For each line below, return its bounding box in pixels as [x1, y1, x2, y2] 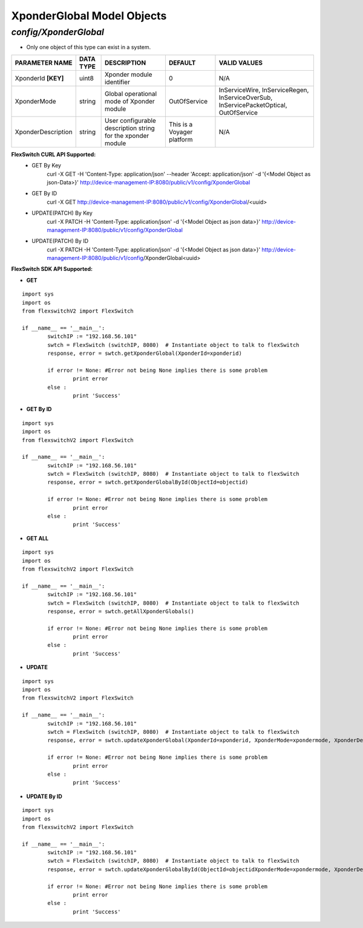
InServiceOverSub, [218, 93, 273, 102]
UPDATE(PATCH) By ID [31, 238, 89, 245]
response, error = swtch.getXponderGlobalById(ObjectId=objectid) [47, 479, 249, 486]
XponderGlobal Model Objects [11, 9, 167, 22]
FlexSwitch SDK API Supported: [11, 265, 93, 273]
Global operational [104, 89, 157, 98]
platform [168, 135, 193, 143]
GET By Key [31, 162, 62, 169]
